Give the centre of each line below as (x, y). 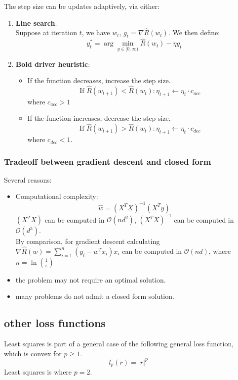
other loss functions (55, 323)
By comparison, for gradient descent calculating (88, 241)
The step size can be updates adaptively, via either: (82, 6)
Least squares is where (38, 372)
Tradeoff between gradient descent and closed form (108, 161)
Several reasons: (28, 179)
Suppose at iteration (46, 32)
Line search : (36, 23)
